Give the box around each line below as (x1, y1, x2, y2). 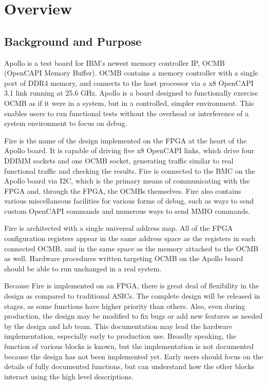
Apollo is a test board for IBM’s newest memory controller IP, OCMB (4, 57, 225, 68)
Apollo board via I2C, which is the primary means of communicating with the (4, 175, 250, 186)
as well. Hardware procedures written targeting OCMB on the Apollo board (4, 253, 243, 264)
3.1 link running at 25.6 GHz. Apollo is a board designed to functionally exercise (4, 87, 258, 98)
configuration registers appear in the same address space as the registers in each (4, 233, 256, 244)
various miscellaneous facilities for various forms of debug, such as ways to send (4, 195, 254, 206)
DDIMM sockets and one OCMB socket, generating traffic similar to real (4, 155, 234, 166)
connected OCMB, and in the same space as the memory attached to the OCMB (4, 243, 259, 253)
